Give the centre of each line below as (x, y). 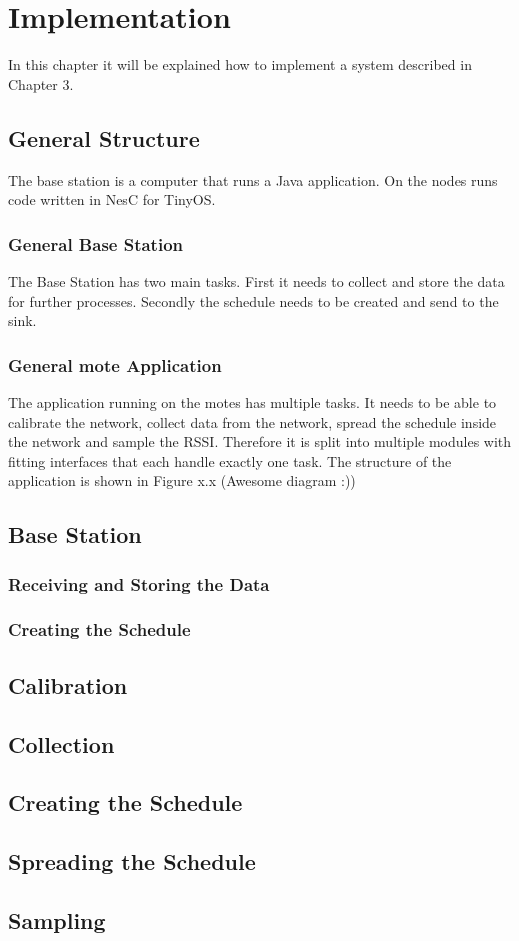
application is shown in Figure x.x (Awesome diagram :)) (182, 480)
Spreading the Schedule (132, 861)
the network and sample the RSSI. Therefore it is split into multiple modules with (260, 441)
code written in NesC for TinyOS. (112, 199)
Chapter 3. (41, 83)
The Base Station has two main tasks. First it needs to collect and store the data (256, 280)
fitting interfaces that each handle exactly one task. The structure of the (230, 460)
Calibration (68, 684)
